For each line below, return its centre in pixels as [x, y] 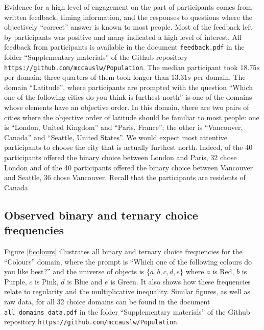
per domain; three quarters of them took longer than [87, 77]
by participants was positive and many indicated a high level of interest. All [123, 37]
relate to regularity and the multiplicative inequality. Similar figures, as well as [127, 291]
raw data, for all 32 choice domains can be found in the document [107, 301]
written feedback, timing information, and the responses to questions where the [128, 17]
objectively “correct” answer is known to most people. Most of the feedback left [128, 27]
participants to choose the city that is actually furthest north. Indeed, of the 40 [128, 147]
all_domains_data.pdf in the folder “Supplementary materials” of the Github [127, 311]
